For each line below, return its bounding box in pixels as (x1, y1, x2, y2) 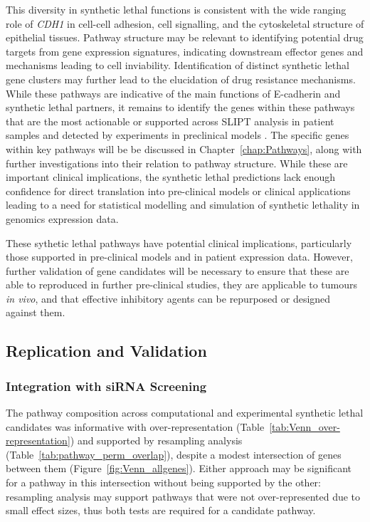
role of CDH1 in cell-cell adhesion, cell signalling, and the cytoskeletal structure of (6, 16, 364, 31)
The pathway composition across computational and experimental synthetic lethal (6, 405, 364, 420)
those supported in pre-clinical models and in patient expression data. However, (6, 249, 353, 264)
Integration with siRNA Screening (6, 377, 207, 395)
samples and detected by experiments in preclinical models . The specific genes (6, 127, 349, 142)
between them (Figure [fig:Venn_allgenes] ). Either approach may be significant (6, 461, 352, 476)
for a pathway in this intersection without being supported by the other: (6, 475, 321, 490)
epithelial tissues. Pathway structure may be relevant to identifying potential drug (6, 30, 364, 45)
